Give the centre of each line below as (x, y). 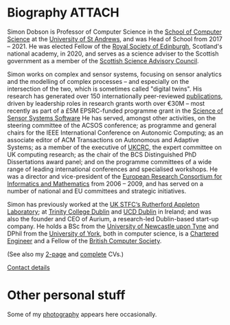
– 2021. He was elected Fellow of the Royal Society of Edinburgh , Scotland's (115, 46)
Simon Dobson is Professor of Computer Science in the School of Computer (114, 32)
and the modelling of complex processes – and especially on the (98, 81)
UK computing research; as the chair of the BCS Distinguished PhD (102, 154)
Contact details (28, 267)
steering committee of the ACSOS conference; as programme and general (112, 125)
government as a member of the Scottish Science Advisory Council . (103, 60)
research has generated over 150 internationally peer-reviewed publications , (115, 96)
